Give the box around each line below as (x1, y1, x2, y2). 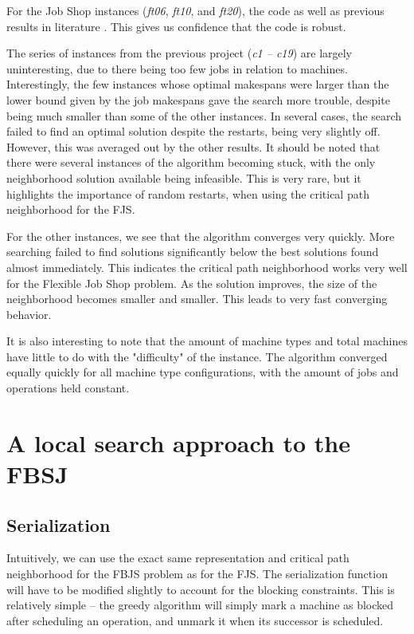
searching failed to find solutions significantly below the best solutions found (6, 243, 379, 260)
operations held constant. (6, 380, 130, 396)
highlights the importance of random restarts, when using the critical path (6, 185, 369, 202)
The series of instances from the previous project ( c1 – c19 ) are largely (6, 45, 353, 61)
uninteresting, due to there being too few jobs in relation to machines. (6, 60, 348, 77)
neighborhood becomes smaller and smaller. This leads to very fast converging (6, 290, 388, 307)
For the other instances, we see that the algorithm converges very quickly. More (6, 227, 395, 244)
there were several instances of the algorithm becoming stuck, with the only (6, 154, 376, 171)
